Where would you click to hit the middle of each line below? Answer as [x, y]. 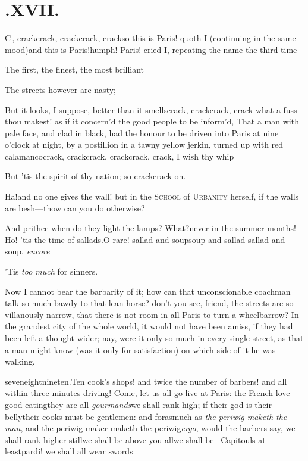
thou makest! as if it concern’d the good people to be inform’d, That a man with [152, 121]
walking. [20, 361]
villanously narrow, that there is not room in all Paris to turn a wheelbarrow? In [152, 314]
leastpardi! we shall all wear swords [69, 451]
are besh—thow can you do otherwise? [75, 208]
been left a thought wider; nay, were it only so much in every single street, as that [154, 338]
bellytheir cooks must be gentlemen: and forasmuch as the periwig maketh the [146, 416]
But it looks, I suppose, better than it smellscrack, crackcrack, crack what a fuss [151, 109]
